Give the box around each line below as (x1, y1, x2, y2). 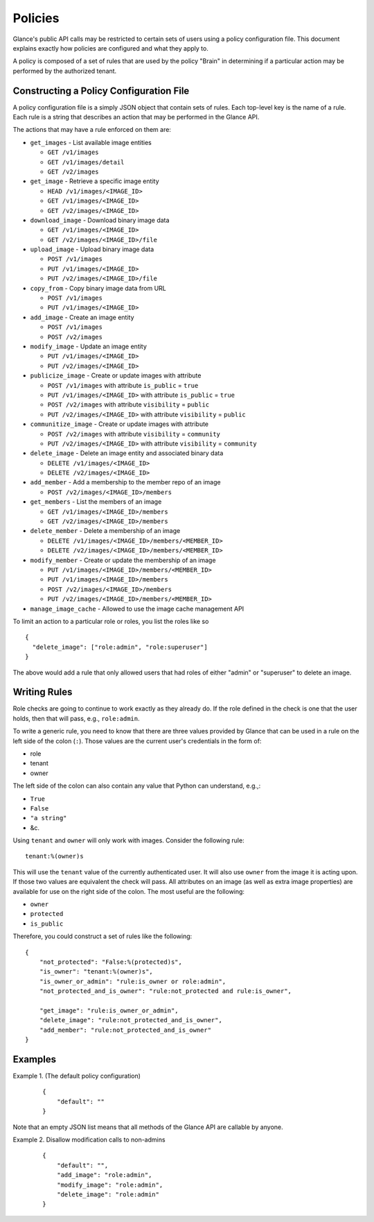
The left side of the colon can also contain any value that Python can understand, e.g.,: (12, 781, 261, 790)
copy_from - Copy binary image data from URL (30, 284, 166, 292)
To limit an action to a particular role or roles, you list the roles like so (12, 617, 209, 625)
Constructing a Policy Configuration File (12, 85, 190, 96)
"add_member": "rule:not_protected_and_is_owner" (39, 1026, 211, 1034)
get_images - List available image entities (30, 138, 152, 146)
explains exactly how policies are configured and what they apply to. (12, 44, 209, 52)
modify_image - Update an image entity (30, 342, 147, 350)
